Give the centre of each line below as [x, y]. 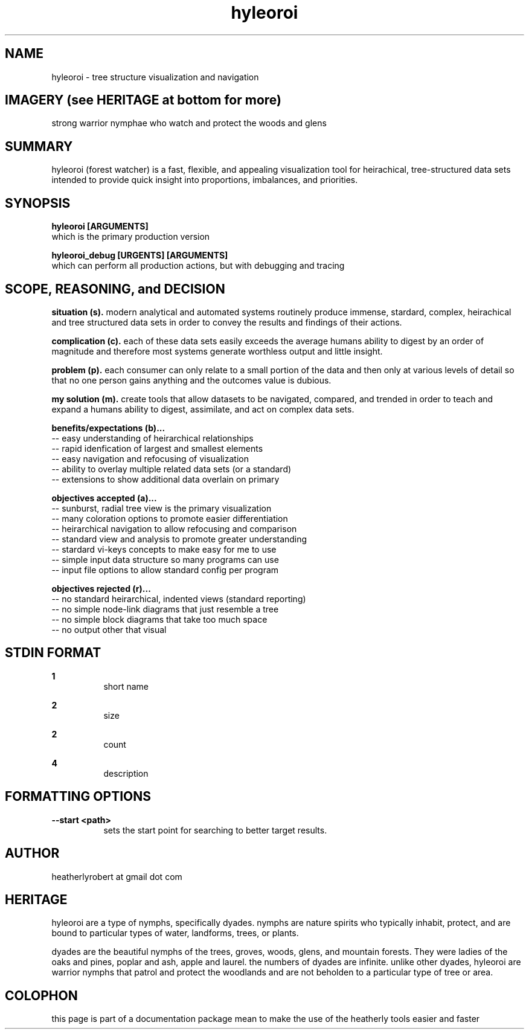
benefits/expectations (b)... [108, 428]
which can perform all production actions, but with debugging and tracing [198, 266]
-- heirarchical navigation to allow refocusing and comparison [174, 528]
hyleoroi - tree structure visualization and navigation [155, 77]
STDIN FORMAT [53, 653]
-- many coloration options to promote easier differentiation [170, 518]
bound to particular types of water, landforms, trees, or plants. [175, 933]
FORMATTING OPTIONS [78, 797]
